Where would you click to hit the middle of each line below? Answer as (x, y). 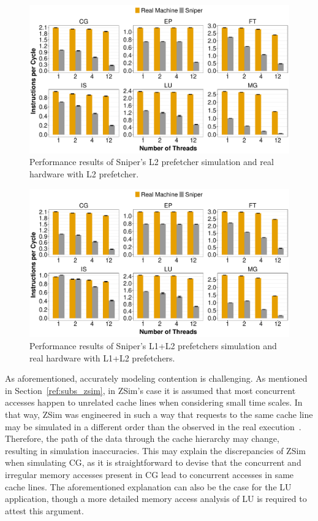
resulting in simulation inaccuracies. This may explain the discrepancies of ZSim (155, 450)
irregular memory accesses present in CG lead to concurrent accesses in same (150, 474)
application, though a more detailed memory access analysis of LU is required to (156, 499)
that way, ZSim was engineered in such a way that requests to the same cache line (159, 414)
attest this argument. (44, 510)
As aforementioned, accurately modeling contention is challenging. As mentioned (156, 378)
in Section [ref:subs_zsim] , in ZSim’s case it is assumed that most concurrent (150, 390)
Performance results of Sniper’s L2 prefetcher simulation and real (152, 162)
